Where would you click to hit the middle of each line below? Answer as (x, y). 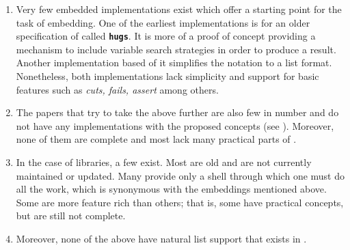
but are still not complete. (71, 216)
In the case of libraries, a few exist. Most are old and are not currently (164, 162)
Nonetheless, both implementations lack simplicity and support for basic (167, 76)
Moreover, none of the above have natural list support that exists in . (161, 238)
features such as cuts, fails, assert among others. (117, 89)
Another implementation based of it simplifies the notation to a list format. (174, 62)
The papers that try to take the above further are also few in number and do (177, 112)
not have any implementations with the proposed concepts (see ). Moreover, (175, 125)
